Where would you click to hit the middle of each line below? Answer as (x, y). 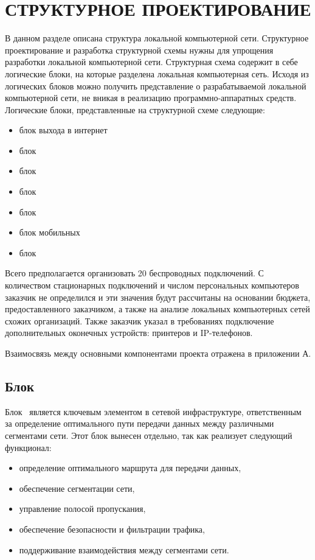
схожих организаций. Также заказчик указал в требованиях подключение (140, 320)
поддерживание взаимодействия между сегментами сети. (124, 549)
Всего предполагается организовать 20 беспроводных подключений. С (134, 273)
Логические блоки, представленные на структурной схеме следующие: (135, 109)
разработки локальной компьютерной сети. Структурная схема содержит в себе (151, 62)
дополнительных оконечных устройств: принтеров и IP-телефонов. (129, 333)
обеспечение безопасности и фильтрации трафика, (112, 529)
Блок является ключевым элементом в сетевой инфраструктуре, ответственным (153, 411)
